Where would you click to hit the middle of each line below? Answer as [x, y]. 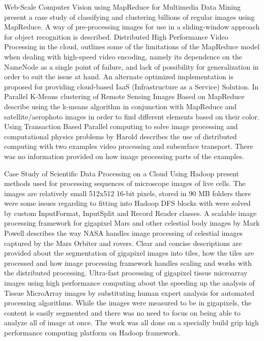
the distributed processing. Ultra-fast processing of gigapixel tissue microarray [126, 273]
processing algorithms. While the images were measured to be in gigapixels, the [128, 303]
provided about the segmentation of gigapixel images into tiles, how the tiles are [129, 253]
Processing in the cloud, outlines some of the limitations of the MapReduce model [132, 46]
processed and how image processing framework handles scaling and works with [128, 262]
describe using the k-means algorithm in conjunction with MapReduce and [121, 106]
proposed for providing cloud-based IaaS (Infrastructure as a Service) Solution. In [131, 86]
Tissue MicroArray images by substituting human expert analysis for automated [129, 292]
